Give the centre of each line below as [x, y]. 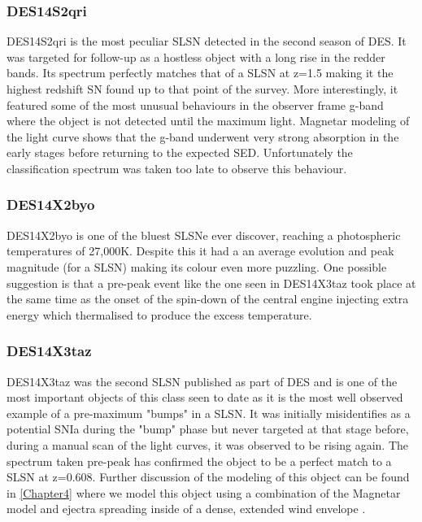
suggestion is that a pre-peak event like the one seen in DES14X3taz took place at [211, 283]
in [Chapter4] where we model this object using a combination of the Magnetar [204, 492]
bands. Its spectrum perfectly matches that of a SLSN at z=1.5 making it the [200, 73]
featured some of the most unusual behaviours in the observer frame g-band [195, 104]
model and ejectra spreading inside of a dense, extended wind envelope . [186, 509]
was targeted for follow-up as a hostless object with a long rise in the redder [196, 57]
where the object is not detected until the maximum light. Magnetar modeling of [208, 121]
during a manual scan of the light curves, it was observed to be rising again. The [208, 444]
